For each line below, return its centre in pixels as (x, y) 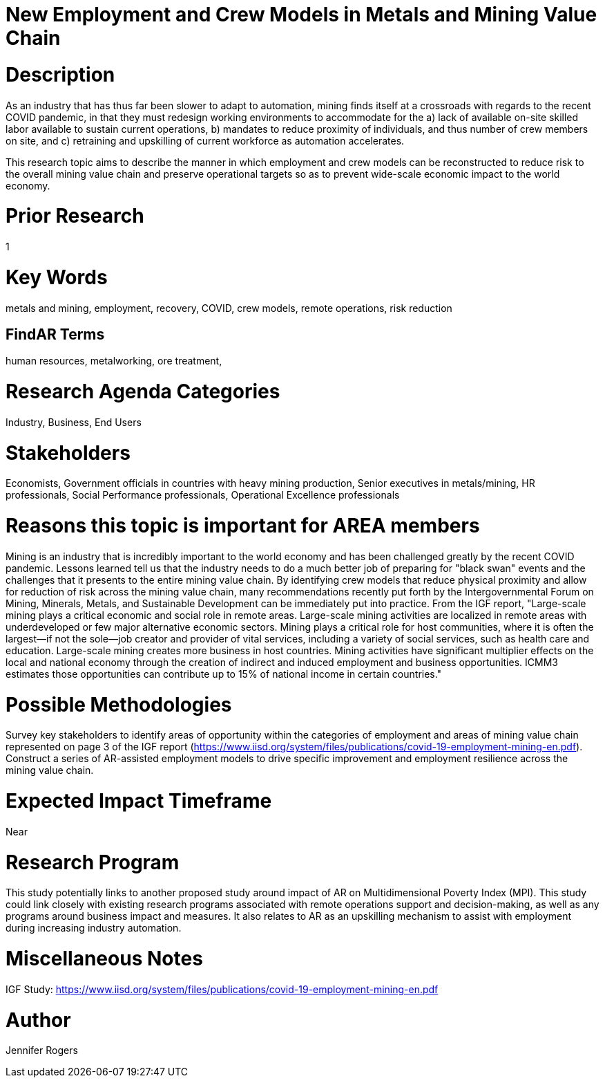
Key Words (57, 277)
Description (60, 74)
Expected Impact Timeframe (139, 801)
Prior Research (75, 216)
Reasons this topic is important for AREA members (243, 526)
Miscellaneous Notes (104, 959)
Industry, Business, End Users (74, 422)
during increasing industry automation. (94, 928)
